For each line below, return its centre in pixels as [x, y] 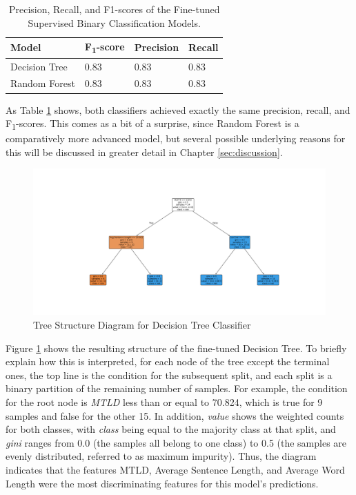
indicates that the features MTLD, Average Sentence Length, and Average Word [175, 469]
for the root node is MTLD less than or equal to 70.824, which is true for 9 [164, 401]
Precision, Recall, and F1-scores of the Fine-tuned [114, 9]
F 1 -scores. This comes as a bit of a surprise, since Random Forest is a [152, 124]
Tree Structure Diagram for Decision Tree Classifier [142, 324]
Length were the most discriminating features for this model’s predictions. [162, 483]
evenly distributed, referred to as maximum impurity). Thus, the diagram [161, 456]
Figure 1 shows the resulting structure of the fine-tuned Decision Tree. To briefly [176, 348]
